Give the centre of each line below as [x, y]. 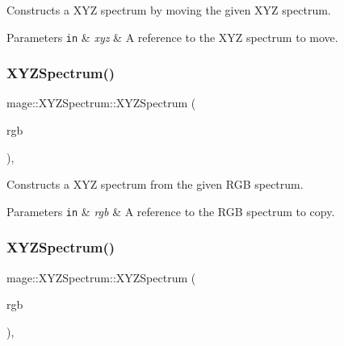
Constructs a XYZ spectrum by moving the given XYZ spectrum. [169, 10]
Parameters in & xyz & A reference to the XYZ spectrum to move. [172, 37]
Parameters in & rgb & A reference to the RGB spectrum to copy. [171, 211]
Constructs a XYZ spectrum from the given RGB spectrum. [155, 184]
